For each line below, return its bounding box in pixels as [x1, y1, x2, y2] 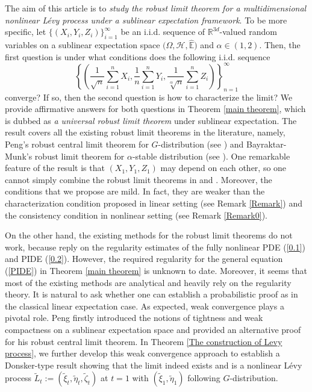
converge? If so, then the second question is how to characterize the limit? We [5, 90, 293, 103]
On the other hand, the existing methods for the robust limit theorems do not [5, 229, 293, 241]
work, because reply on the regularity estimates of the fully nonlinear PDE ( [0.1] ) [5, 240, 305, 253]
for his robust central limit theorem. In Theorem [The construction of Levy [5, 335, 282, 347]
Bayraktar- [246, 138, 287, 151]
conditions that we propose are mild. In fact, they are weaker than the [5, 185, 265, 198]
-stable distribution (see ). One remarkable [132, 149, 290, 162]
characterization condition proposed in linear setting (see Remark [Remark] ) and [5, 197, 302, 210]
